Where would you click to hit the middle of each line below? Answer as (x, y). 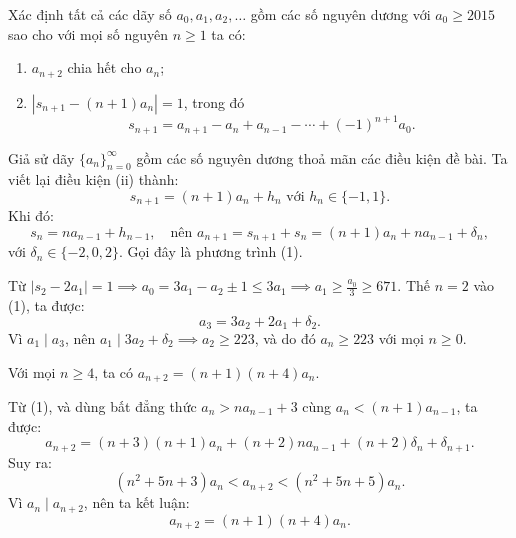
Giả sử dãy (41, 157)
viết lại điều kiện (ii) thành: (93, 179)
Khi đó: (31, 215)
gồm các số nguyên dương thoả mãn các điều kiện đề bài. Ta (322, 157)
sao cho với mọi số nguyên (88, 33)
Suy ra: (30, 461)
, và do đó (285, 337)
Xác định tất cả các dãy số (90, 14)
